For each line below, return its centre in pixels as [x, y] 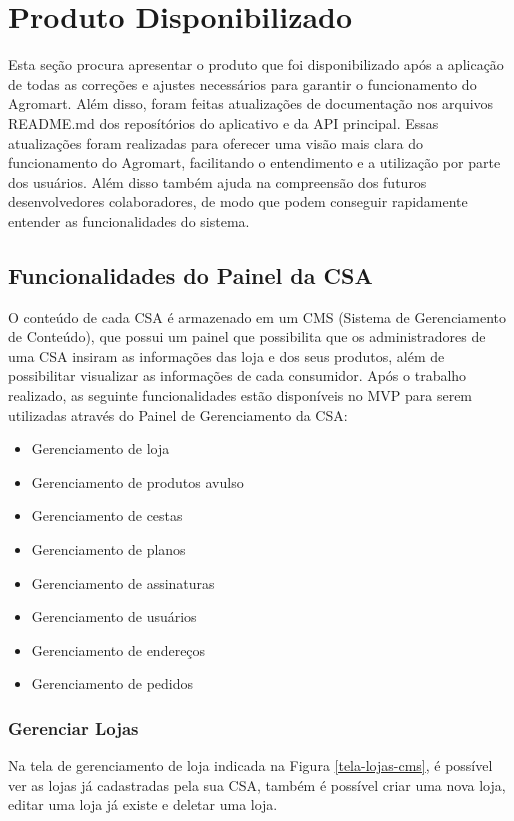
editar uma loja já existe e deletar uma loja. [143, 804]
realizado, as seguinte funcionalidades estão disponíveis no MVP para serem [240, 395]
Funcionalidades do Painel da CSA [190, 274]
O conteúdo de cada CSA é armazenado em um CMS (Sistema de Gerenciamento [257, 316]
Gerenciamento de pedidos [112, 683]
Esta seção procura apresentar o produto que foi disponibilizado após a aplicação [256, 64]
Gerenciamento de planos [108, 549]
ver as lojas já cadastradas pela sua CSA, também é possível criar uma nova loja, [257, 784]
